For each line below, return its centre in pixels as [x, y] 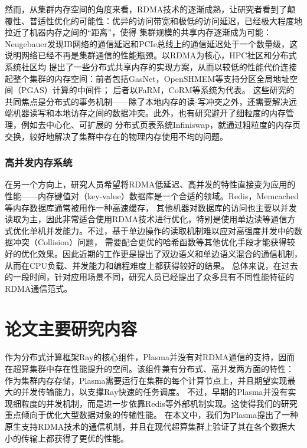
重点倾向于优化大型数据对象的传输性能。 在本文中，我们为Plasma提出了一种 [152, 415]
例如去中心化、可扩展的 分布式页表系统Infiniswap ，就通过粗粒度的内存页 [161, 124]
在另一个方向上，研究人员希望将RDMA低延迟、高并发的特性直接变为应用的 [150, 184]
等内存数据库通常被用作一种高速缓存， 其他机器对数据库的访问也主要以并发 [151, 207]
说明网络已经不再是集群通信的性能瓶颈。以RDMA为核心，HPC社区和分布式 [151, 55]
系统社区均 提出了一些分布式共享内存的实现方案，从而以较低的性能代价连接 [151, 66]
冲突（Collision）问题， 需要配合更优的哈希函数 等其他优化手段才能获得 [150, 242]
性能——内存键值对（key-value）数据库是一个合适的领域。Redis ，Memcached [152, 195]
